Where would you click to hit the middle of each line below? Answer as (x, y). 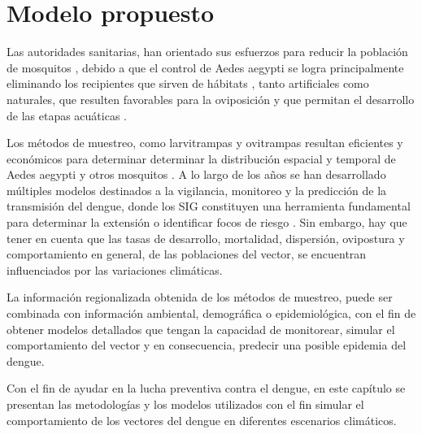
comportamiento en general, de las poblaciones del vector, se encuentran (187, 254)
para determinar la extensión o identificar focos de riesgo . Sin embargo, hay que (207, 222)
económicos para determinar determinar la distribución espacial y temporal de (201, 158)
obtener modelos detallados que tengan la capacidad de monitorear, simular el (201, 329)
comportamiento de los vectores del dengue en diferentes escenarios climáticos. (202, 420)
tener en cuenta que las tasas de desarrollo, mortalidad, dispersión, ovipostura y (206, 238)
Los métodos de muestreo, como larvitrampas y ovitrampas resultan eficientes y (205, 143)
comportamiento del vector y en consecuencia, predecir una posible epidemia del (207, 345)
